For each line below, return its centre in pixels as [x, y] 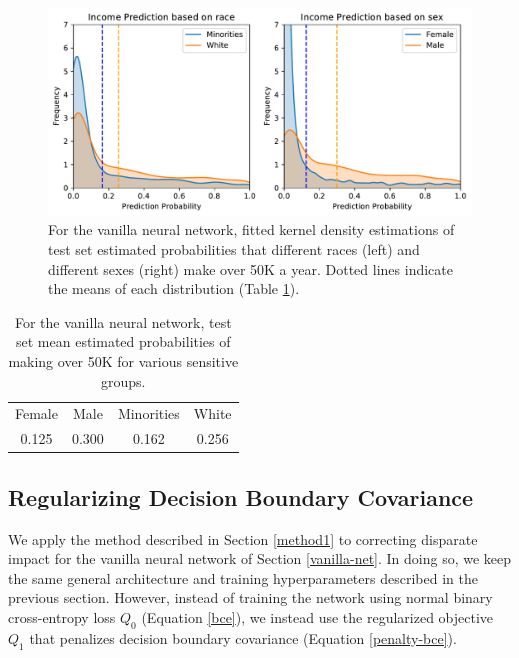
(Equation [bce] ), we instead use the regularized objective [317, 616]
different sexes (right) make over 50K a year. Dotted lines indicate [250, 268]
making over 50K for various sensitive [123, 361]
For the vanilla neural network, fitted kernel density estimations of [251, 229]
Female [36, 413]
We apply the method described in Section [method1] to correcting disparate [243, 538]
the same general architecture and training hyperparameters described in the [243, 577]
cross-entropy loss [62, 616]
